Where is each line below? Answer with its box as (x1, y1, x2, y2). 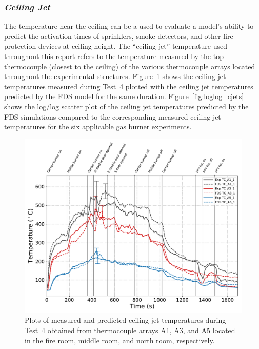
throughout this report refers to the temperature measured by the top (4, 51, 224, 61)
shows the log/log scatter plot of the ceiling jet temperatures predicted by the (4, 101, 249, 111)
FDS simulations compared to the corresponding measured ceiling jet (4, 111, 221, 122)
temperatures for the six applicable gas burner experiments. (4, 121, 192, 132)
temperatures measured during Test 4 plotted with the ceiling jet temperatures (4, 81, 253, 91)
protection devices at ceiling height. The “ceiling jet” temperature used (4, 41, 228, 51)
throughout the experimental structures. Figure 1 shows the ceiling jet (4, 71, 226, 82)
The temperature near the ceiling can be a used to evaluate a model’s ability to (4, 21, 254, 31)
